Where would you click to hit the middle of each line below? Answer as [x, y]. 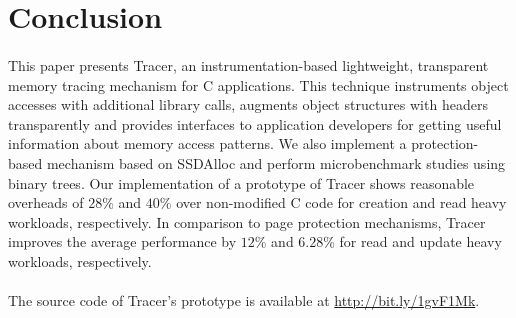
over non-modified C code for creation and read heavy [341, 202]
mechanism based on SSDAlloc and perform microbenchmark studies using [276, 162]
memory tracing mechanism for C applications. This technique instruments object [258, 84]
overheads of [46, 202]
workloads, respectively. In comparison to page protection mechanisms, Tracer [247, 221]
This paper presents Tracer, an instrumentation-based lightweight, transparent [248, 64]
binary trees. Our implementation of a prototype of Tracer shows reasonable [241, 182]
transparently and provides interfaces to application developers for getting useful [255, 123]
